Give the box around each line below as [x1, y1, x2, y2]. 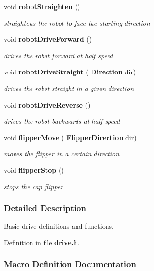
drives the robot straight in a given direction [4, 83, 134, 93]
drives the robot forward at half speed [4, 50, 113, 60]
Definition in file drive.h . [4, 237, 80, 247]
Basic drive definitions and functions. [4, 221, 114, 231]
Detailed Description [4, 202, 86, 214]
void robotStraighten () [4, 1, 80, 11]
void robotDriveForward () [4, 34, 92, 44]
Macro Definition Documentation [4, 258, 136, 270]
